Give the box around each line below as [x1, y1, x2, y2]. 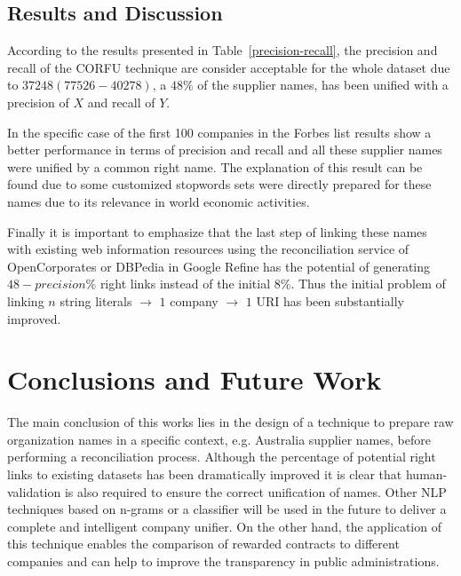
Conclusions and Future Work [7, 361, 382, 398]
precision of [7, 92, 69, 111]
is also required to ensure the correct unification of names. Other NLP [64, 482, 447, 501]
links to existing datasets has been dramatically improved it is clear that [7, 465, 402, 484]
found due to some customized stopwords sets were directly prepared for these [7, 175, 432, 193]
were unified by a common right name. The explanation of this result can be [7, 157, 423, 176]
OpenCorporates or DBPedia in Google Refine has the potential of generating [7, 256, 431, 275]
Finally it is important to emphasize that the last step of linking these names [7, 222, 427, 241]
